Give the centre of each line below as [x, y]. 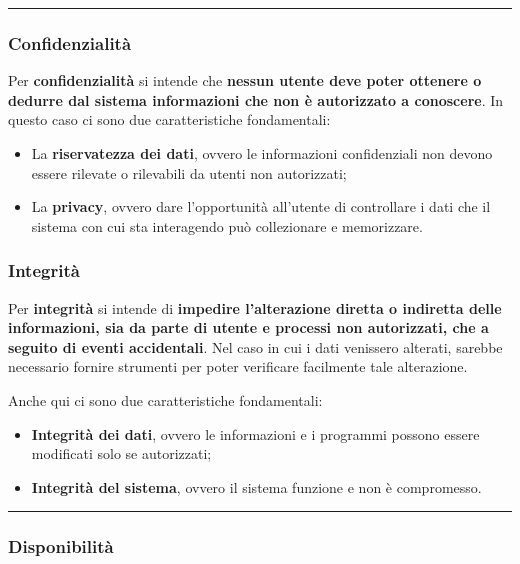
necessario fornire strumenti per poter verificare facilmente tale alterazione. [238, 366]
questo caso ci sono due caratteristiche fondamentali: [169, 119]
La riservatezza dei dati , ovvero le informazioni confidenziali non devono [262, 153]
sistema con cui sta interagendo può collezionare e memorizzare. [227, 225]
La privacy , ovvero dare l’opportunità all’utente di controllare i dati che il [261, 206]
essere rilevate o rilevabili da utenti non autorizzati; [189, 172]
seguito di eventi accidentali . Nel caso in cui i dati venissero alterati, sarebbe [255, 346]
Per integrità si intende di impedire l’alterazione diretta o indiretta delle [255, 307]
